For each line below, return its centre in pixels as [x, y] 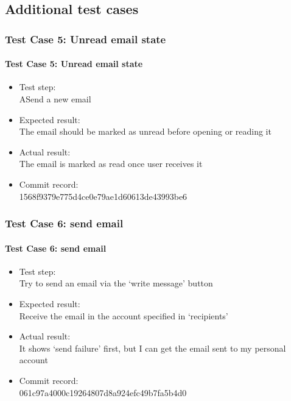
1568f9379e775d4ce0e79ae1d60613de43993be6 [103, 196]
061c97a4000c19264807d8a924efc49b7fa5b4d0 [103, 392]
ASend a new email [55, 99]
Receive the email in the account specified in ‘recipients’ [124, 315]
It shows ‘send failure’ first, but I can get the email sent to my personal [153, 348]
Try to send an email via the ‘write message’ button [116, 283]
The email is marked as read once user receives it [111, 164]
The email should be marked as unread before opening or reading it [145, 131]
